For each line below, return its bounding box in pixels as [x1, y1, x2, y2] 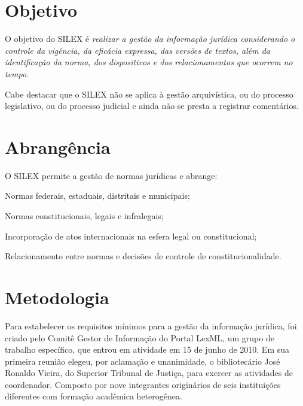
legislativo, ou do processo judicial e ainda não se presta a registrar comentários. [5, 99, 299, 112]
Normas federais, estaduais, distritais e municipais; [5, 189, 190, 202]
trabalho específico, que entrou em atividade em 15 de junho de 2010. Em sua [5, 343, 290, 356]
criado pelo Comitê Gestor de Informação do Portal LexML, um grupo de [5, 331, 274, 344]
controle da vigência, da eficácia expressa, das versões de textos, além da [5, 44, 270, 56]
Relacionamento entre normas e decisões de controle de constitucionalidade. [5, 250, 281, 262]
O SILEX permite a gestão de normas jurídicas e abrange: [5, 169, 218, 181]
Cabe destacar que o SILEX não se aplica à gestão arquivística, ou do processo [5, 87, 293, 100]
